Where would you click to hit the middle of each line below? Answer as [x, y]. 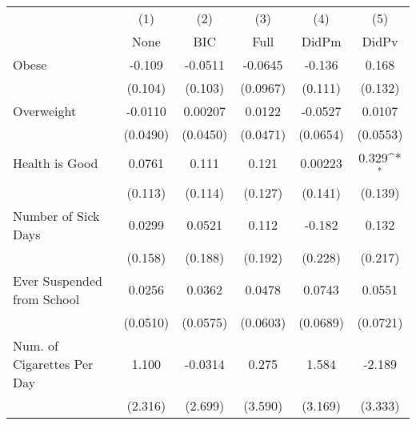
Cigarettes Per [53, 363]
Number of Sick [56, 215]
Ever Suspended [58, 280]
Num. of [36, 345]
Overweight [45, 111]
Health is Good [56, 163]
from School [46, 299]
